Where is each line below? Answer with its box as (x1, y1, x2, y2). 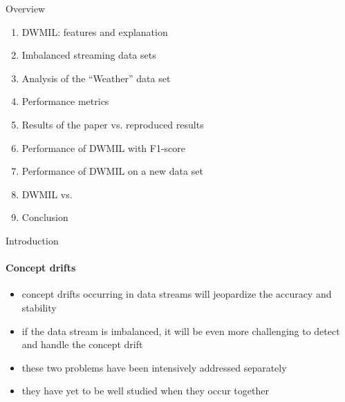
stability (21, 300, 57, 314)
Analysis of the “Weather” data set (21, 70, 171, 85)
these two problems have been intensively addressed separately (21, 360, 287, 374)
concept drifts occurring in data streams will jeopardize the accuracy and (21, 287, 332, 301)
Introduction (6, 233, 59, 247)
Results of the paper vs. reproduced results (21, 117, 204, 131)
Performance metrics (21, 94, 109, 108)
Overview (6, 1, 46, 15)
